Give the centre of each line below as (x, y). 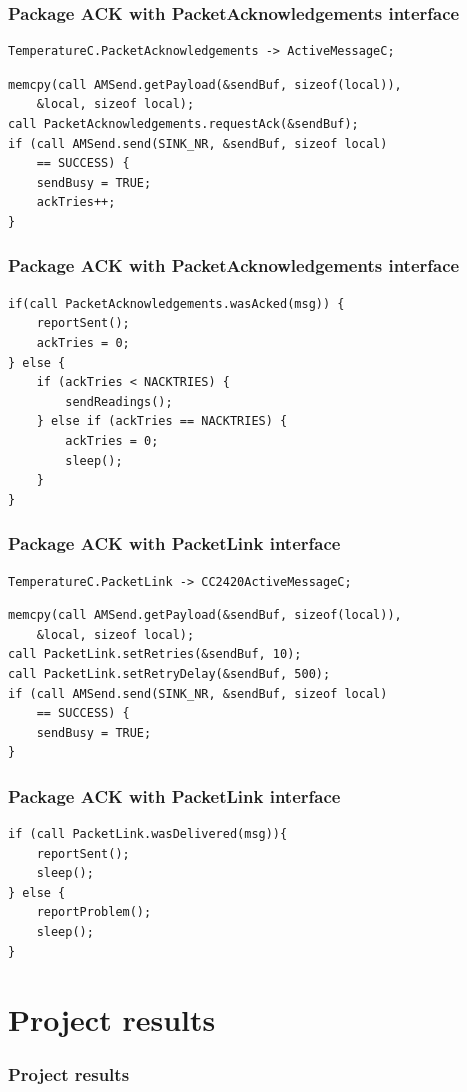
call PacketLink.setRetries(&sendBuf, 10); (155, 654)
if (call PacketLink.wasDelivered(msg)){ (148, 834)
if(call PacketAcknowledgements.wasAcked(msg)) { (176, 303)
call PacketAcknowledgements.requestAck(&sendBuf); (183, 124)
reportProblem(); (94, 912)
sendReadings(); (119, 401)
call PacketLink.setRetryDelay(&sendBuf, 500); (169, 673)
